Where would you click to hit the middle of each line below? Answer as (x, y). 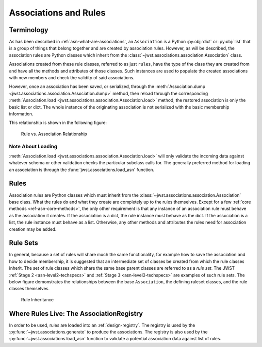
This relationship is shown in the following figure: (58, 123)
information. (21, 114)
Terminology (29, 30)
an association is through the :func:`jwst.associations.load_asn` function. (82, 170)
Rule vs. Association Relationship (54, 134)
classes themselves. (29, 289)
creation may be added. (33, 229)
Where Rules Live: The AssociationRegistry (76, 313)
